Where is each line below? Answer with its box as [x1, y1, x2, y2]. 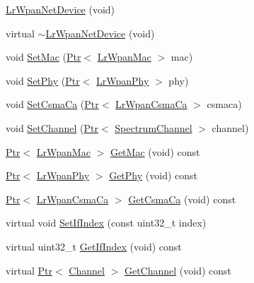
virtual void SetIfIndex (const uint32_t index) [6, 215, 207, 230]
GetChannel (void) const [124, 263, 232, 277]
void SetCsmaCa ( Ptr [6, 97, 99, 112]
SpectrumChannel [115, 120, 192, 135]
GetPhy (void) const [109, 168, 197, 183]
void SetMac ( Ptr [6, 49, 81, 64]
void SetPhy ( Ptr [6, 73, 80, 88]
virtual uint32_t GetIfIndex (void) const [6, 239, 182, 253]
